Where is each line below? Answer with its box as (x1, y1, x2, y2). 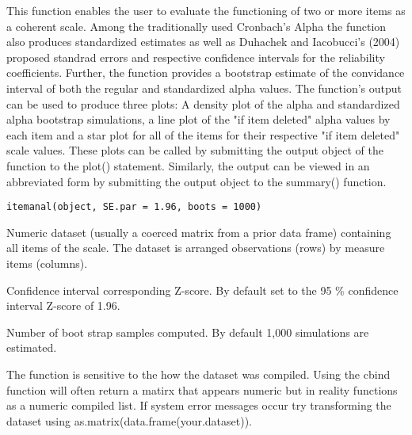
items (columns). (6, 254, 88, 271)
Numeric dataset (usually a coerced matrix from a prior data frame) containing (6, 223, 391, 240)
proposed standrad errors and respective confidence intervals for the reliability (6, 48, 385, 65)
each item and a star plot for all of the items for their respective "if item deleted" (6, 126, 400, 143)
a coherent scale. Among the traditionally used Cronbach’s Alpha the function (6, 17, 387, 34)
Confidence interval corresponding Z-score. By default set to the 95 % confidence (6, 281, 399, 298)
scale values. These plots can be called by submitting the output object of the (6, 142, 383, 158)
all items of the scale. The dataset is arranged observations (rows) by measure (6, 239, 385, 256)
